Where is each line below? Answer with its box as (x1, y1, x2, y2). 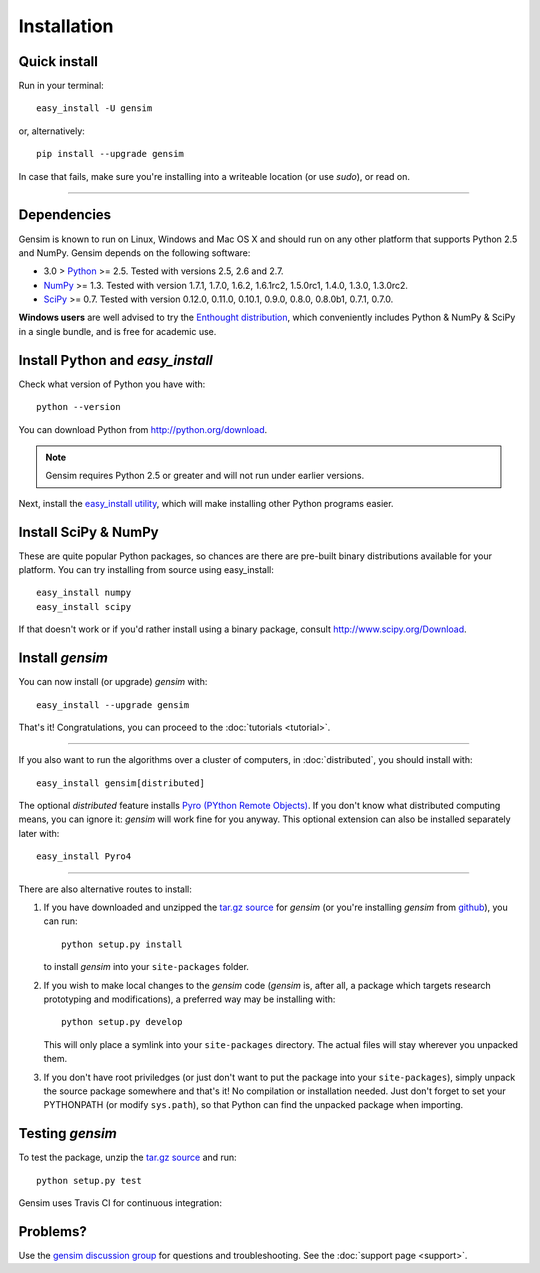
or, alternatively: (18, 125, 85, 137)
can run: (43, 915, 79, 927)
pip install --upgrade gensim (36, 148, 185, 160)
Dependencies (18, 206, 112, 224)
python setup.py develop (61, 1016, 183, 1028)
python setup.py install (61, 938, 183, 950)
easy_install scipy (36, 601, 132, 612)
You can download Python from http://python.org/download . (18, 423, 268, 435)
